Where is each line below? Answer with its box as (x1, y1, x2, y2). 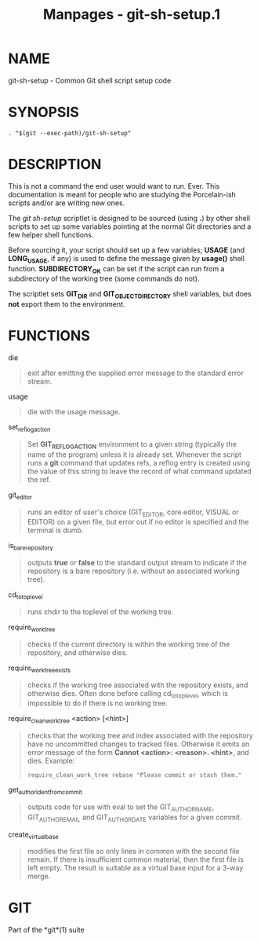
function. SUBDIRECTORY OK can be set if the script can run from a (8, 263, 225, 275)
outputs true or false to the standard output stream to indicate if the (27, 558, 247, 568)
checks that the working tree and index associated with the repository (27, 731, 253, 741)
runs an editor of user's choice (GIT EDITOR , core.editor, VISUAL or (27, 507, 239, 518)
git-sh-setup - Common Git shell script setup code (8, 75, 172, 85)
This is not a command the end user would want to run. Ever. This (8, 181, 220, 190)
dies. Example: (27, 756, 75, 766)
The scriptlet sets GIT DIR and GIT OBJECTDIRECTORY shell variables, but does (8, 289, 252, 300)
